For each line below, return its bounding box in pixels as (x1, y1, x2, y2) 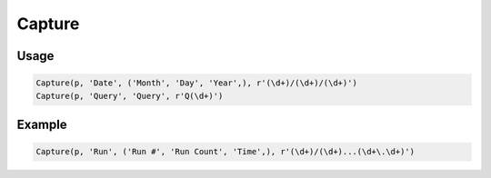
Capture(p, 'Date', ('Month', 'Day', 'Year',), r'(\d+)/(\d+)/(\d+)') (35, 78, 358, 88)
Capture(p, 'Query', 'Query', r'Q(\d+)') (35, 91, 224, 101)
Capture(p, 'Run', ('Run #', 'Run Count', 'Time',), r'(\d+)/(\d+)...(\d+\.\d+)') (35, 146, 416, 157)
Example (16, 116, 67, 132)
